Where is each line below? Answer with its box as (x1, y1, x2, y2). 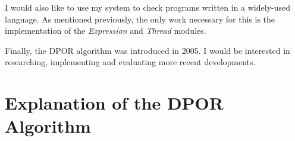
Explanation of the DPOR (5, 91, 224, 115)
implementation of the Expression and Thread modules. (5, 24, 206, 37)
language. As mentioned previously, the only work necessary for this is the (5, 12, 275, 25)
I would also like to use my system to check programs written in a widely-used (5, 1, 291, 13)
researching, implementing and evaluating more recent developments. (5, 56, 256, 68)
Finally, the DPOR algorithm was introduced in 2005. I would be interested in (5, 44, 290, 56)
